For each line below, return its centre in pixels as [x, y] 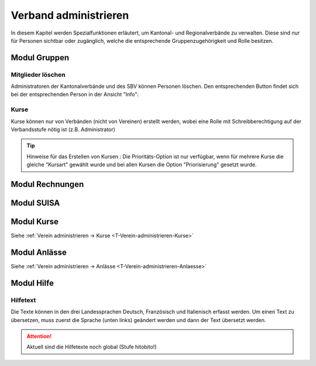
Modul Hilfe [32, 283]
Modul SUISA [35, 203]
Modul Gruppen [40, 58]
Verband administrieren [70, 15]
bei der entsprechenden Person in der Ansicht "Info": [75, 94]
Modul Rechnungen [47, 184]
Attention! [39, 336]
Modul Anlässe [39, 252]
